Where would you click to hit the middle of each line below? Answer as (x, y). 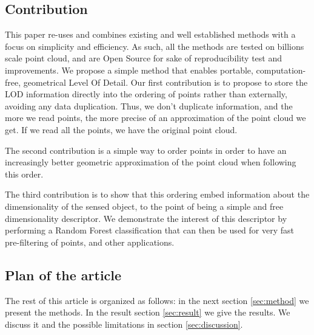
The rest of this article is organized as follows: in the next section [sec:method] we (157, 300)
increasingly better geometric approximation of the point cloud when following (151, 162)
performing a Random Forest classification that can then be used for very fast (149, 230)
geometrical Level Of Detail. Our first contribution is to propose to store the (165, 82)
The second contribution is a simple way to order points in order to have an (146, 150)
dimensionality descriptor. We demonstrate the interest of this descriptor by (146, 218)
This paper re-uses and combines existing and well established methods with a (150, 34)
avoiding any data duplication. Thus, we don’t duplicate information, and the (149, 105)
